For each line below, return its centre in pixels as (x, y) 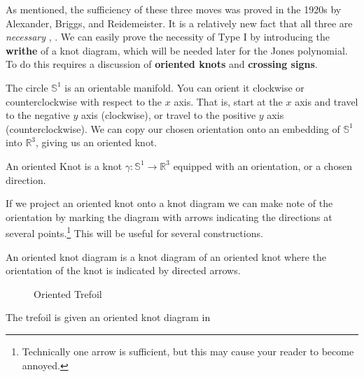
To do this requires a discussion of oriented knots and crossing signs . (162, 64)
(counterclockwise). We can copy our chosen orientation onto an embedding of (173, 128)
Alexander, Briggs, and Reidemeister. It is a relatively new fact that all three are (179, 23)
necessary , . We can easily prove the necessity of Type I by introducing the (168, 37)
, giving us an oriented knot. (97, 142)
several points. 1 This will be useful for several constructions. (134, 232)
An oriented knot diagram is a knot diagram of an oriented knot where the (166, 256)
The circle (27, 87)
